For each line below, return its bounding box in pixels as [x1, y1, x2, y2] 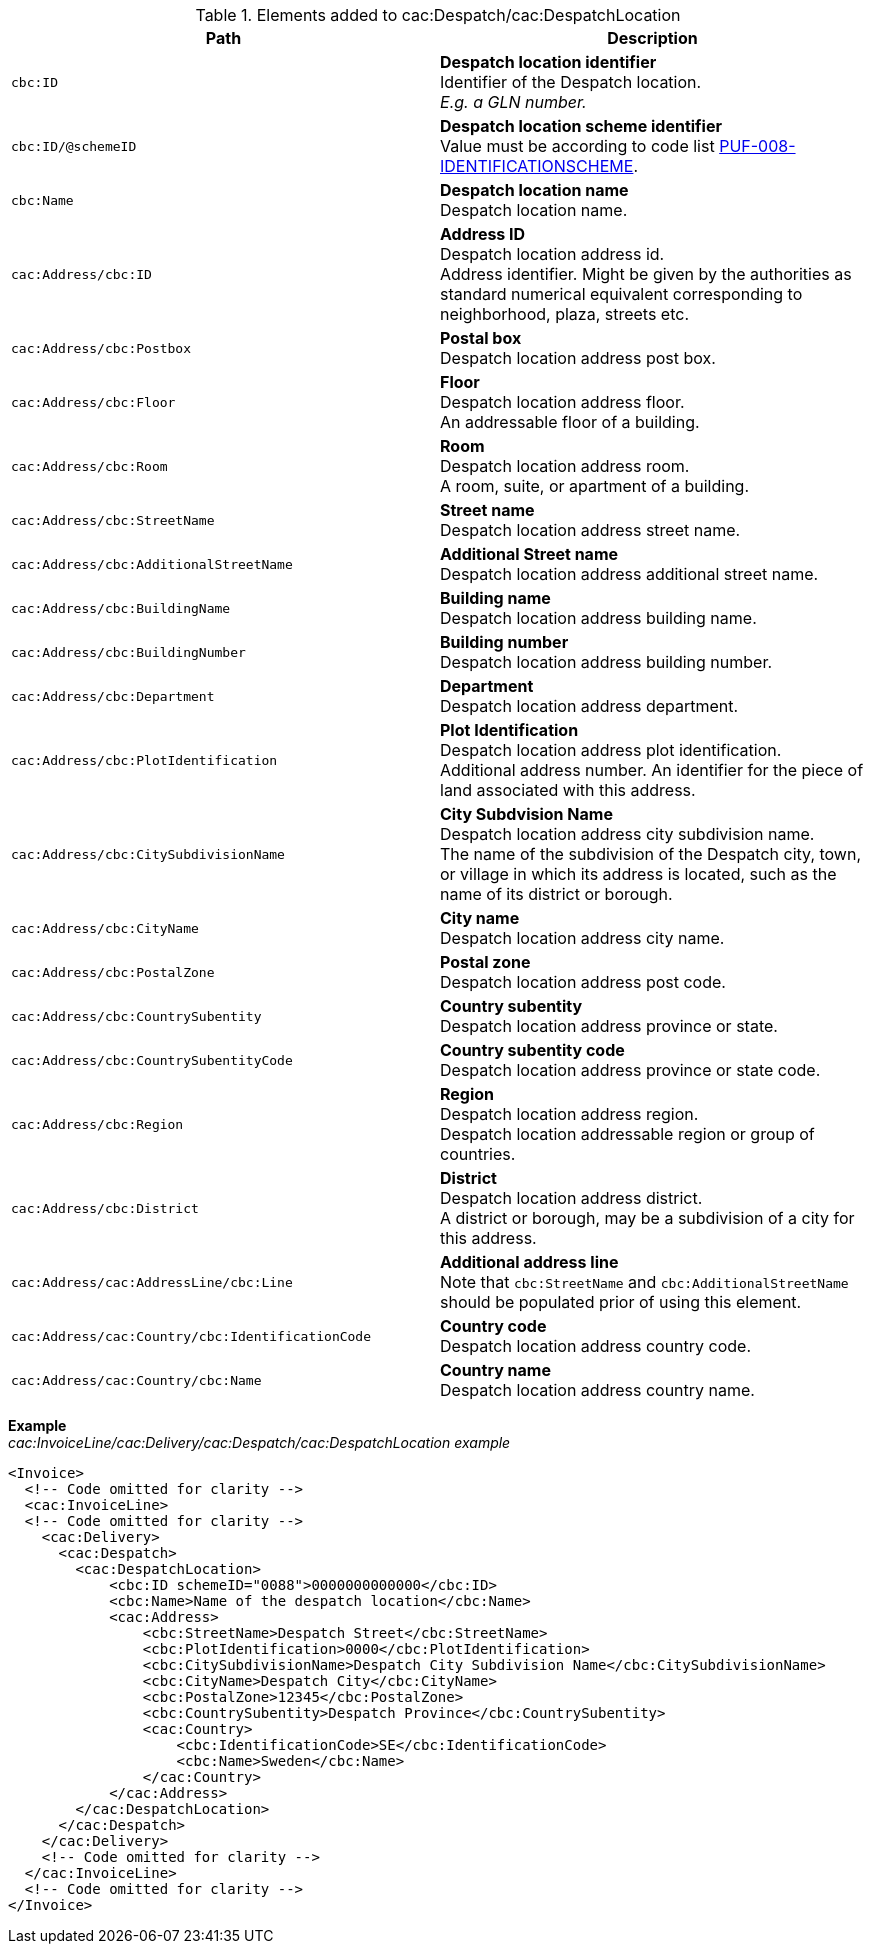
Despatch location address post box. [440, 348, 716, 368]
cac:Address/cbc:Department [11, 688, 215, 704]
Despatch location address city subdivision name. [440, 824, 815, 844]
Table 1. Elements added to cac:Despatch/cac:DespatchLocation [195, 5, 681, 25]
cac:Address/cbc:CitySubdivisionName [11, 846, 285, 862]
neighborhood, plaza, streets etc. [440, 304, 690, 324]
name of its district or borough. [440, 884, 673, 904]
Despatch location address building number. [440, 652, 773, 672]
